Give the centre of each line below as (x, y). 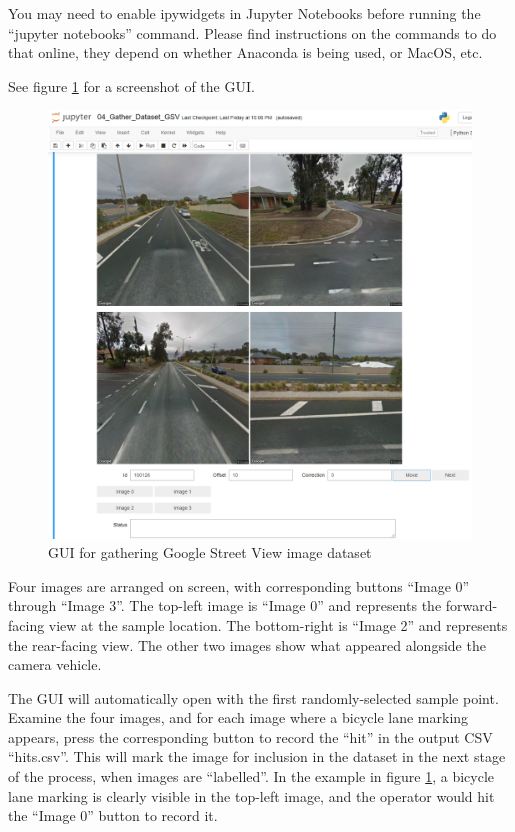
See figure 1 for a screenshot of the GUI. (131, 85)
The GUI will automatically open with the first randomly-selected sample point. (253, 697)
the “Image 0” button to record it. (113, 815)
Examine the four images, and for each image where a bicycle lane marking (238, 717)
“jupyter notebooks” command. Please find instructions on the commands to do (252, 32)
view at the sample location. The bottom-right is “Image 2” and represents (278, 624)
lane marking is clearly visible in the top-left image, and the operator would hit (251, 795)
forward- (471, 605)
